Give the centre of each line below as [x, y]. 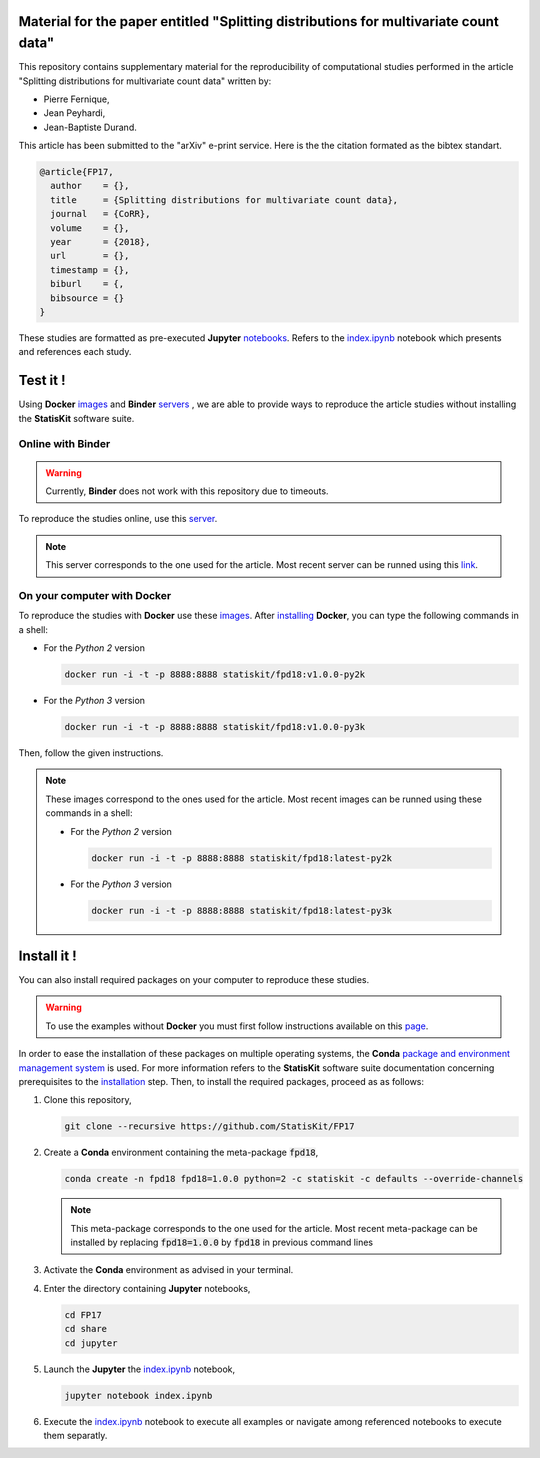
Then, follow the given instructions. [91, 753]
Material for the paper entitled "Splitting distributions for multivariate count [258, 21]
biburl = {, [87, 284]
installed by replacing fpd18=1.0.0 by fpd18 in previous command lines [222, 1242]
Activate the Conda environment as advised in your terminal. [168, 1270]
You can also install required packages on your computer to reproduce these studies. [194, 980]
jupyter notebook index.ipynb [138, 1395]
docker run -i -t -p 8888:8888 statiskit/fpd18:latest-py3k [242, 910]
